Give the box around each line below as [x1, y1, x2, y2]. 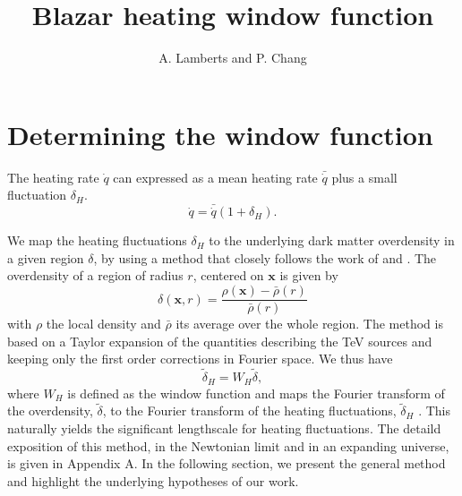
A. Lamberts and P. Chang [158, 48, 307, 67]
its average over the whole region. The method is [175, 314, 443, 333]
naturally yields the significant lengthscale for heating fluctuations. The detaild [7, 418, 441, 437]
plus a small [331, 167, 398, 186]
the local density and [46, 314, 161, 333]
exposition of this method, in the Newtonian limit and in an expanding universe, [7, 436, 449, 455]
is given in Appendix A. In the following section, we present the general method [7, 454, 446, 473]
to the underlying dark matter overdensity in [209, 231, 455, 250]
